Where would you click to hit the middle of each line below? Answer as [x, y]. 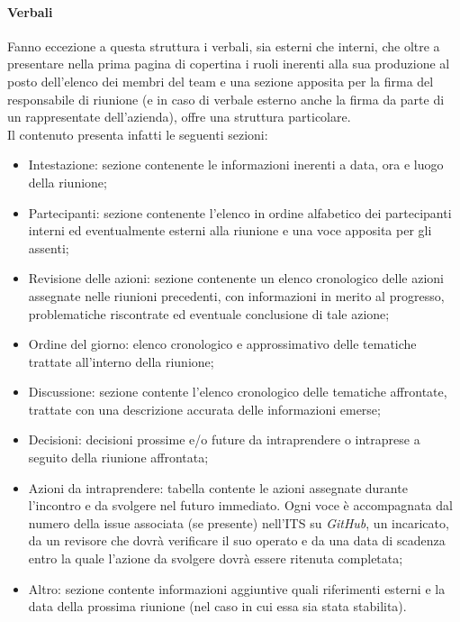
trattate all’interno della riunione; [121, 361]
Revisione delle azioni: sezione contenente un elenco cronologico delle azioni [236, 278]
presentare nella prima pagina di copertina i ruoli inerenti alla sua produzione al [229, 64]
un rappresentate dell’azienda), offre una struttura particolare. [179, 117]
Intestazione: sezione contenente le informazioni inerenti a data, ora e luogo [236, 165]
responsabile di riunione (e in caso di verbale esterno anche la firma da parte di [226, 99]
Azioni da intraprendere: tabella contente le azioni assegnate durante [218, 487]
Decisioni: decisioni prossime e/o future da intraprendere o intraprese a [224, 439]
